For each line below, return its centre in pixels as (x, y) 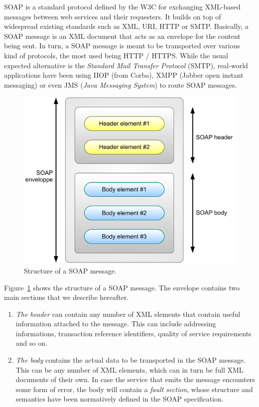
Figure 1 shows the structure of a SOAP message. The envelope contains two (122, 287)
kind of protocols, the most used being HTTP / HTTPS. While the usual (116, 55)
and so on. (31, 343)
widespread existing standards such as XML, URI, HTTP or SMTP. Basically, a (126, 26)
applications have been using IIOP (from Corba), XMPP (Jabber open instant (124, 75)
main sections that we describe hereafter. (66, 297)
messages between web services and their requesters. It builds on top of (113, 16)
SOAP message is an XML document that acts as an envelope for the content (122, 36)
